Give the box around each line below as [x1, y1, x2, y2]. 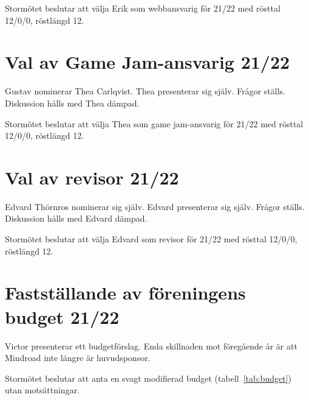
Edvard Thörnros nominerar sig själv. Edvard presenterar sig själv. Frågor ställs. [5, 200, 305, 212]
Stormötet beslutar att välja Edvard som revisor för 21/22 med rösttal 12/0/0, [5, 233, 297, 245]
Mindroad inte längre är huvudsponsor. [5, 351, 151, 364]
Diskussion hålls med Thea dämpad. [5, 96, 140, 109]
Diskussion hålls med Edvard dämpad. [5, 212, 148, 225]
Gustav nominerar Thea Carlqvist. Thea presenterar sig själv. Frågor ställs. [5, 85, 285, 97]
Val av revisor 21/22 [5, 164, 179, 189]
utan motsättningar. [5, 384, 80, 396]
